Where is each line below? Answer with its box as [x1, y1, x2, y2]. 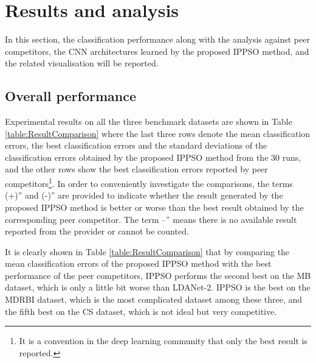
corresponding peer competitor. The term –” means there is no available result [5, 213, 297, 225]
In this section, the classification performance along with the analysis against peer [5, 33, 310, 46]
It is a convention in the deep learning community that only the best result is [19, 334, 307, 347]
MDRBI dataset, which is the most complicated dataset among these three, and [5, 293, 303, 306]
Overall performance [5, 86, 137, 105]
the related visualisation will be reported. [5, 57, 159, 69]
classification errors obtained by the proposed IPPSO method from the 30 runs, [5, 150, 301, 163]
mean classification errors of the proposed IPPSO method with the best [5, 257, 272, 270]
